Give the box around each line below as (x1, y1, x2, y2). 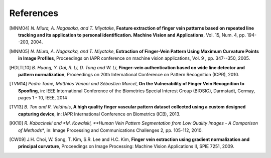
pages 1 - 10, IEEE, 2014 (18, 95, 67, 101)
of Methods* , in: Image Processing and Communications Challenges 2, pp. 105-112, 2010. (18, 127, 203, 133)
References (9, 8, 59, 19)
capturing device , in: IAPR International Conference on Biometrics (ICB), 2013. (18, 111, 181, 117)
